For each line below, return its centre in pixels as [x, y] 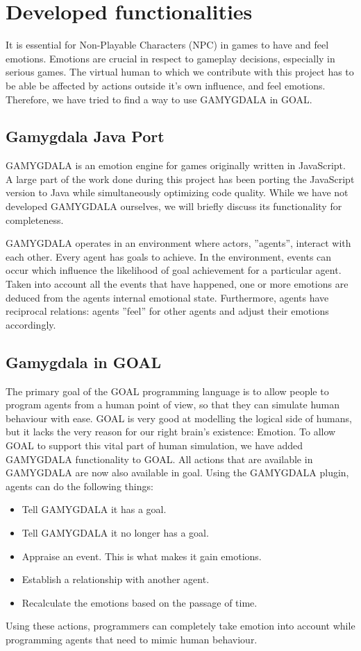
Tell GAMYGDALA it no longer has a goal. [115, 532]
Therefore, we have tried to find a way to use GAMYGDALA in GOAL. [159, 99]
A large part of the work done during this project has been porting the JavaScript [180, 179]
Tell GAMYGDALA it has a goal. [94, 509]
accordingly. [31, 324]
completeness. [35, 219]
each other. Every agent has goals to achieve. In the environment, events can [169, 256]
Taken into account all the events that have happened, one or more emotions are [177, 284]
